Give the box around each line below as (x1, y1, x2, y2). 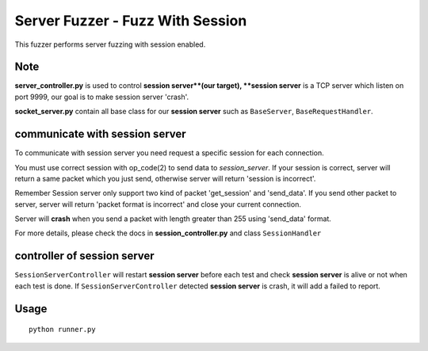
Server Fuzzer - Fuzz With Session (14, 12, 247, 29)
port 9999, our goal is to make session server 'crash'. (14, 92, 189, 101)
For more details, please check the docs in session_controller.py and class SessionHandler (14, 228, 322, 238)
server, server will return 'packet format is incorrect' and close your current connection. (14, 199, 301, 209)
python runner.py (29, 325, 96, 334)
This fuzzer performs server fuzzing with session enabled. (14, 40, 206, 49)
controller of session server (14, 250, 155, 263)
